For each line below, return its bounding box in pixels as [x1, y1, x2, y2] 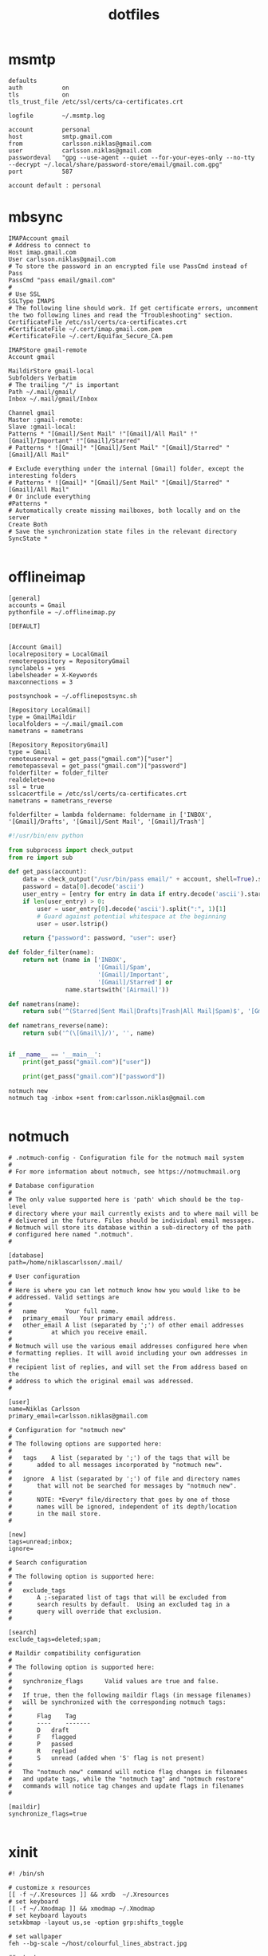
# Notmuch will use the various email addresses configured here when [8, 1342, 248, 1350]
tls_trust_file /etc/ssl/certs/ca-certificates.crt [8, 97, 183, 105]
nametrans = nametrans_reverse [8, 796, 112, 805]
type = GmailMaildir [8, 712, 77, 721]
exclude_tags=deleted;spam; [8, 1635, 102, 1643]
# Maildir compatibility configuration [8, 1649, 141, 1657]
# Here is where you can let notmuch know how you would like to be [8, 1286, 241, 1294]
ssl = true [8, 783, 45, 791]
